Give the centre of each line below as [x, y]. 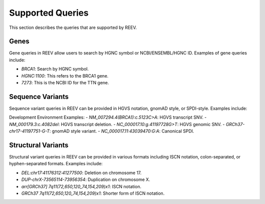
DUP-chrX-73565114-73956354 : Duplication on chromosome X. [86, 179]
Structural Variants [39, 145]
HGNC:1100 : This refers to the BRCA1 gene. [65, 76]
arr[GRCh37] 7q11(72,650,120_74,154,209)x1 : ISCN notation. [81, 186]
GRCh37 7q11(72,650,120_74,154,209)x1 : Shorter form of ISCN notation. [93, 193]
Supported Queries [49, 13]
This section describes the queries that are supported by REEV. [73, 27]
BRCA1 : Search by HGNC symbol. [55, 69]
